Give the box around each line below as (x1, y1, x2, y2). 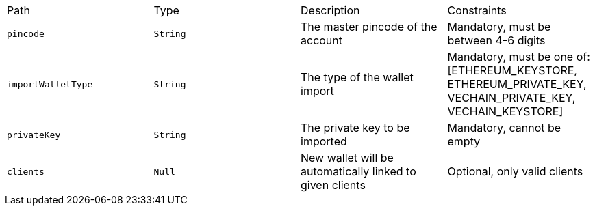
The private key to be (301, 121, 410, 135)
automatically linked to (301, 165, 416, 178)
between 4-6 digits (447, 33, 546, 47)
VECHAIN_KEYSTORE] (447, 104, 564, 118)
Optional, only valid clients (447, 165, 583, 178)
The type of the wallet (301, 70, 414, 84)
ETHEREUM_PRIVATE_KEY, (447, 77, 587, 91)
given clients (301, 178, 366, 192)
